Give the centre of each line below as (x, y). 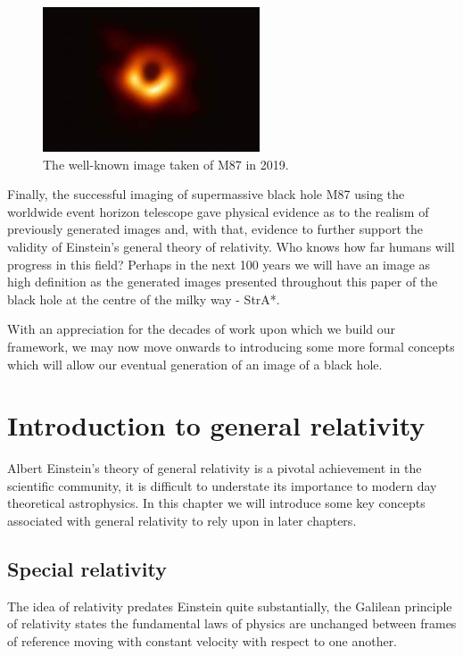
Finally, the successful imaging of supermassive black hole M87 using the (206, 194)
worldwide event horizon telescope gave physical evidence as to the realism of (218, 211)
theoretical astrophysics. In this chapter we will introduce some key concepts (216, 503)
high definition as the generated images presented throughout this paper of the (223, 282)
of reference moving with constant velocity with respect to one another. (203, 641)
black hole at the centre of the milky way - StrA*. (144, 299)
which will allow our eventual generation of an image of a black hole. (195, 364)
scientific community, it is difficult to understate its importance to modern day (222, 485)
